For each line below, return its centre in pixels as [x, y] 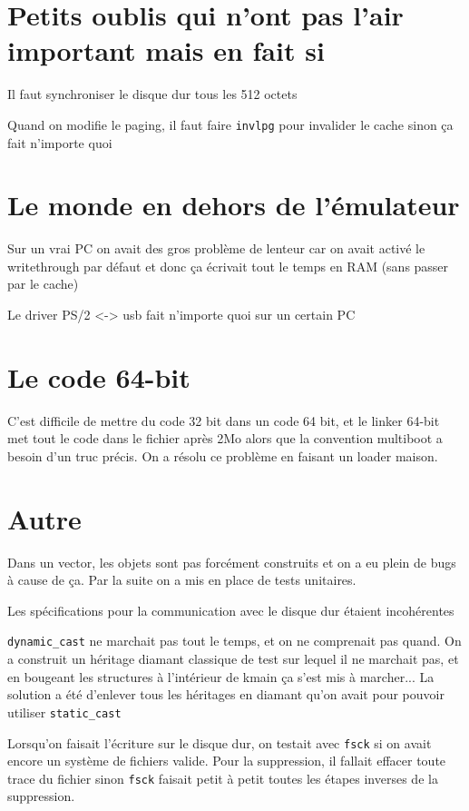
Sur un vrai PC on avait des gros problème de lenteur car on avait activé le [216, 248]
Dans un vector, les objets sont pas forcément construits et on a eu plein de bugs [232, 562]
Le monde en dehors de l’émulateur [234, 205]
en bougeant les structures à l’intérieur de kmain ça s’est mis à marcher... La [221, 676]
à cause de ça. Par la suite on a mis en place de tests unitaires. [182, 580]
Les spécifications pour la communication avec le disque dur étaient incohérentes [231, 610]
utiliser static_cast [64, 712]
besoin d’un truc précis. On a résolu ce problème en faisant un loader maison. [223, 455]
